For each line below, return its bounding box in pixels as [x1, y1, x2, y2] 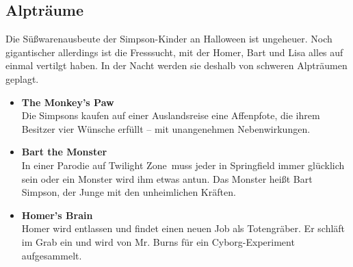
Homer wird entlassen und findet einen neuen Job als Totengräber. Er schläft [21, 221, 345, 236]
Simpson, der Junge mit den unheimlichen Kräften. [21, 185, 236, 199]
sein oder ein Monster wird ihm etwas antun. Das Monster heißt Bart [21, 171, 313, 186]
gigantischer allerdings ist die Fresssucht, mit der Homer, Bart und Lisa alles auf [5, 44, 343, 59]
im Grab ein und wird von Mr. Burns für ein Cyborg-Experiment [21, 234, 295, 249]
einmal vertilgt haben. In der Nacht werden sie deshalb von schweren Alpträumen [5, 58, 348, 73]
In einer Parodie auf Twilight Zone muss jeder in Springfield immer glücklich [21, 157, 345, 172]
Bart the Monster [21, 144, 107, 159]
